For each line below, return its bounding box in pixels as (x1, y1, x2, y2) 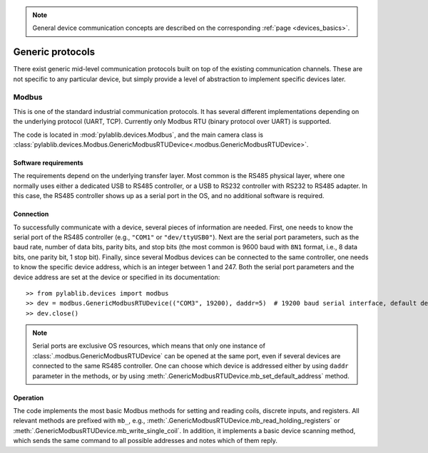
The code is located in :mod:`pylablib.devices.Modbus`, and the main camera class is (13, 130, 264, 139)
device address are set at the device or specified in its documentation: (13, 273, 220, 281)
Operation (13, 393, 44, 402)
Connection (13, 210, 49, 219)
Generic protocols (13, 46, 96, 58)
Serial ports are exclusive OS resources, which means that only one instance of (32, 342, 265, 350)
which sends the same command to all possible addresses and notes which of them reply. (13, 437, 278, 445)
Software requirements (13, 159, 83, 167)
